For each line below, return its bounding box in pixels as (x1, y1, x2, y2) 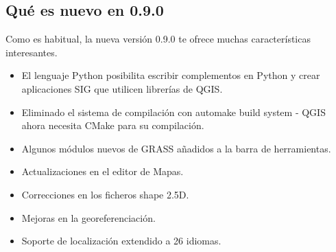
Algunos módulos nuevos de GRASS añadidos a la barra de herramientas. (21, 141, 331, 155)
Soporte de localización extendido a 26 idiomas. (21, 233, 221, 248)
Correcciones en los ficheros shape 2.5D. (21, 187, 189, 201)
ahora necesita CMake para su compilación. (21, 118, 204, 133)
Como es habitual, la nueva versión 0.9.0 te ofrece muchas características (5, 32, 311, 46)
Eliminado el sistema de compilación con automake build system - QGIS (21, 104, 326, 119)
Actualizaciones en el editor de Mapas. (21, 164, 184, 179)
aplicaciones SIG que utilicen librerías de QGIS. (21, 81, 223, 95)
